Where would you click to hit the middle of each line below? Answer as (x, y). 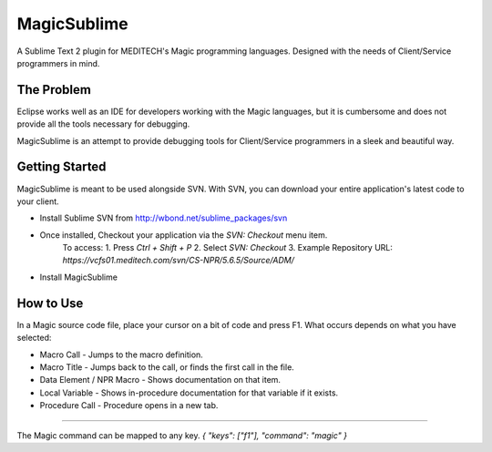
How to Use (50, 303)
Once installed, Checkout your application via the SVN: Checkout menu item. (184, 235)
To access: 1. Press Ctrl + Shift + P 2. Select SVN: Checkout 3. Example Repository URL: (228, 248)
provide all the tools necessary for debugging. (103, 124)
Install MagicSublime (79, 277)
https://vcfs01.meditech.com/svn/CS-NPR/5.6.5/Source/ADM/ (179, 261)
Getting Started (61, 167)
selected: (34, 338)
